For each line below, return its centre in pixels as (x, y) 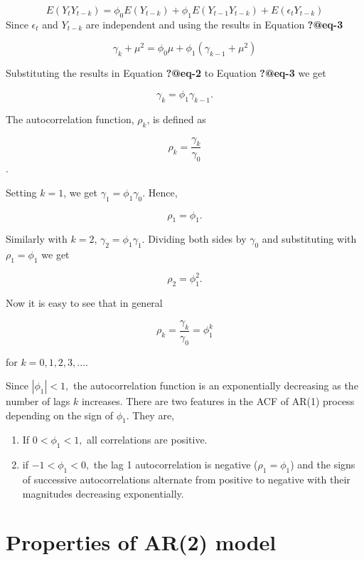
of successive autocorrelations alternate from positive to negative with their (186, 479)
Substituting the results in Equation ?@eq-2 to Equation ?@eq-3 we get (166, 73)
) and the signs (323, 465)
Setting (21, 192)
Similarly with (37, 239)
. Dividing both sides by (194, 239)
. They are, (150, 415)
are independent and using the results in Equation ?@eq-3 (214, 24)
